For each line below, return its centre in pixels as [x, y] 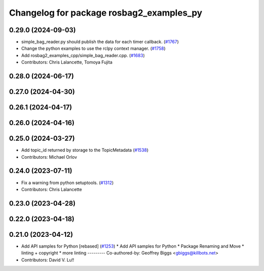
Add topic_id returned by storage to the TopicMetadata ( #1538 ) [85, 150]
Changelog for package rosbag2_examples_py [106, 13]
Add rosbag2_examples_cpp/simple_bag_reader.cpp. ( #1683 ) [83, 55]
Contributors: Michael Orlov [49, 157]
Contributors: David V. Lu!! [48, 260]
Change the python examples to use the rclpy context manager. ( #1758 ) [93, 48]
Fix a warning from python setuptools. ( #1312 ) [67, 183]
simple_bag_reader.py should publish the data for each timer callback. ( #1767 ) [100, 42]
